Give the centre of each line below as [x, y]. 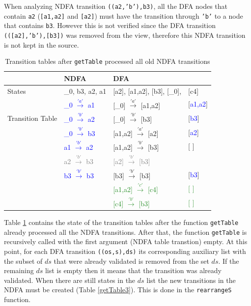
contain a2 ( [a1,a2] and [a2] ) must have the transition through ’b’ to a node [124, 15]
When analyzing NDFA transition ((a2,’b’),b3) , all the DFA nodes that [116, 6]
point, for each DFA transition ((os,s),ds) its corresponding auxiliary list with [125, 251]
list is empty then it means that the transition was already [133, 270]
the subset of [23, 261]
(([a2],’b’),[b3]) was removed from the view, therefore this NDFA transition [125, 35]
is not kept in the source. [42, 44]
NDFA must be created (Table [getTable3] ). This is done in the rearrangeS [118, 290]
